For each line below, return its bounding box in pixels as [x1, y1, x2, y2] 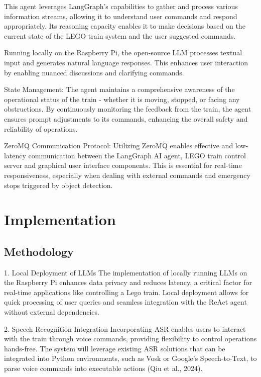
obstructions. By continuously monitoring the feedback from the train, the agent [4, 104, 251, 114]
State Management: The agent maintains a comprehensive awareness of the [4, 84, 235, 95]
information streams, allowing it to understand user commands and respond [4, 11, 237, 21]
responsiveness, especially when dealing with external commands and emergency [4, 169, 250, 180]
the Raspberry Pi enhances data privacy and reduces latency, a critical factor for [4, 277, 252, 288]
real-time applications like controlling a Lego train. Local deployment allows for [4, 287, 249, 297]
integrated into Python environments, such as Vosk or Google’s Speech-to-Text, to [4, 353, 257, 363]
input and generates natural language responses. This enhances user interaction [4, 57, 248, 67]
